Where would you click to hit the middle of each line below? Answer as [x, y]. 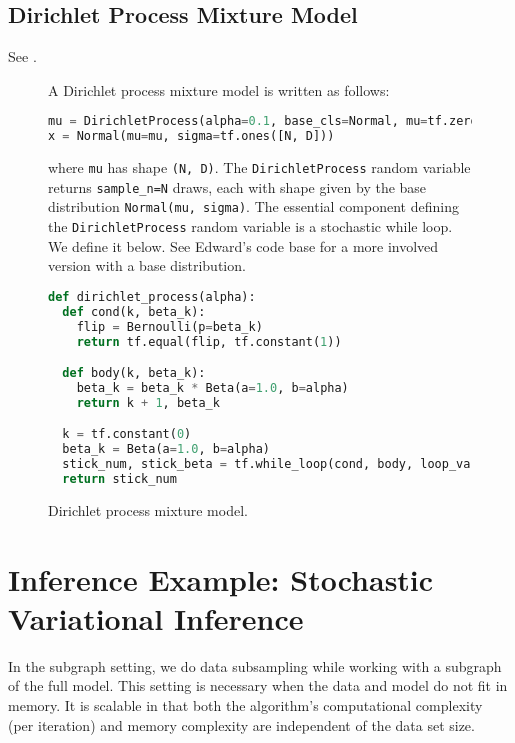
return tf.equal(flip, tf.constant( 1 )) [209, 341]
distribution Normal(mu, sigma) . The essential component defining [253, 206]
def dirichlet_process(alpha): [152, 296]
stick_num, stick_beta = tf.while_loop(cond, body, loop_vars [273, 464]
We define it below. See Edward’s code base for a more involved [243, 245]
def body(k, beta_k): [134, 373]
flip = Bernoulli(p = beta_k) [169, 326]
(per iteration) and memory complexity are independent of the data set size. [241, 724]
